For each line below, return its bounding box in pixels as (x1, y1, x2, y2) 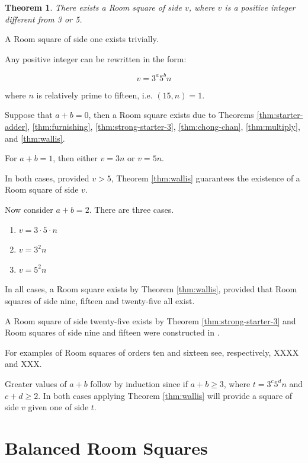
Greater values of (5, 377, 67, 389)
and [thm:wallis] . (5, 132, 65, 144)
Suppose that (5, 108, 53, 121)
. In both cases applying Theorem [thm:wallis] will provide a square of (38, 389, 293, 401)
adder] (5, 120, 28, 133)
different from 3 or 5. (5, 12, 82, 25)
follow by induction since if (90, 377, 188, 389)
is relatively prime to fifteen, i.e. (36, 88, 153, 101)
